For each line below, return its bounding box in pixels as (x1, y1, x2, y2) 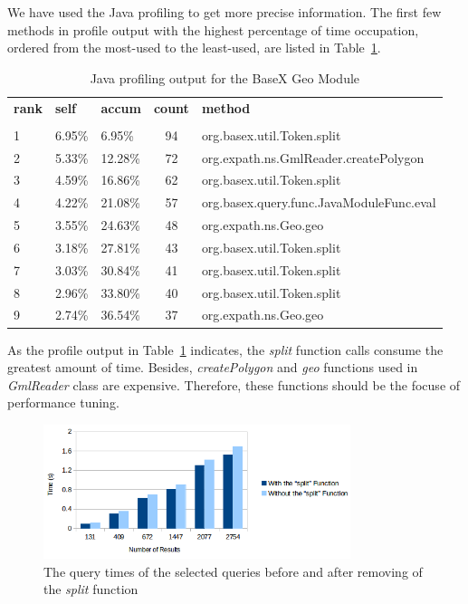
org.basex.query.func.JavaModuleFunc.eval (201, 193, 436, 212)
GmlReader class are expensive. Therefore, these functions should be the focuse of (7, 375, 461, 394)
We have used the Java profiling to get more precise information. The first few (7, 3, 442, 21)
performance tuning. (7, 393, 119, 412)
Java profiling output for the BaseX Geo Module (90, 68, 360, 87)
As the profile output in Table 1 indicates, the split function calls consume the (7, 340, 444, 359)
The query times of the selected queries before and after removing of (43, 561, 423, 580)
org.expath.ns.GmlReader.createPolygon (201, 148, 425, 167)
